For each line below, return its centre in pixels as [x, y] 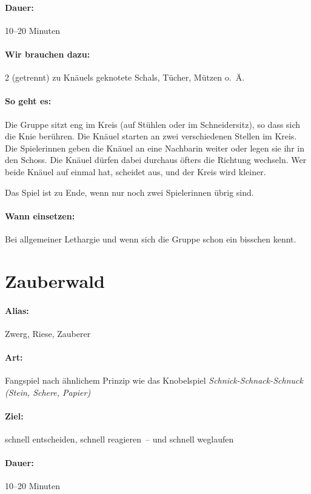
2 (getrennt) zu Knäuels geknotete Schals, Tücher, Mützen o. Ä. [125, 77]
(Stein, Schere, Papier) [48, 392]
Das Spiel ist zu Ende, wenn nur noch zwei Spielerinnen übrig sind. [129, 192]
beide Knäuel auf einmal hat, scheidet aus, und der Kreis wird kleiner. [135, 171]
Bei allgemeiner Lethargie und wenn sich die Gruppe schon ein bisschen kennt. [151, 239]
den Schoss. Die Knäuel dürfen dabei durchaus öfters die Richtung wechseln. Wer [156, 160]
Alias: [17, 310]
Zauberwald [55, 280]
